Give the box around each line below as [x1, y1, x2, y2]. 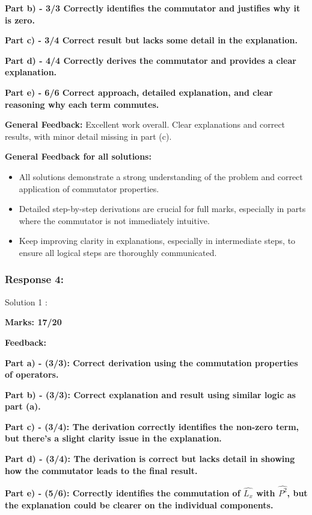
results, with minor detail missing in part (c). [5, 130, 172, 142]
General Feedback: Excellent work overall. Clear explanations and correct [5, 118, 286, 131]
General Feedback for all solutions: [5, 150, 151, 163]
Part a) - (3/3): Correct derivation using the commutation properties [5, 356, 298, 369]
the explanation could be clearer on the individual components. [5, 498, 274, 511]
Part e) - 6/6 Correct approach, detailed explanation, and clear [5, 86, 273, 98]
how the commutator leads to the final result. [5, 464, 198, 476]
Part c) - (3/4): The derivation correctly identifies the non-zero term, [5, 420, 299, 432]
